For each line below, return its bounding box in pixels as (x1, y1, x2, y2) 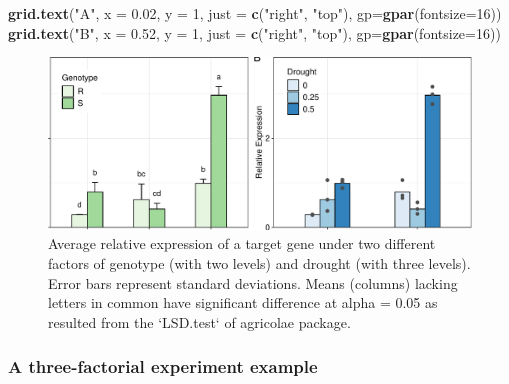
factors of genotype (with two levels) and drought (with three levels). (48, 253, 471, 274)
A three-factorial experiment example (8, 354, 318, 379)
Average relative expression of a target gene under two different (48, 233, 436, 254)
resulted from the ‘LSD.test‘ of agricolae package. (48, 311, 351, 332)
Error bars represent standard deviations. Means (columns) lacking (48, 272, 458, 293)
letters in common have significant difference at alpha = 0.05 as (48, 292, 438, 313)
